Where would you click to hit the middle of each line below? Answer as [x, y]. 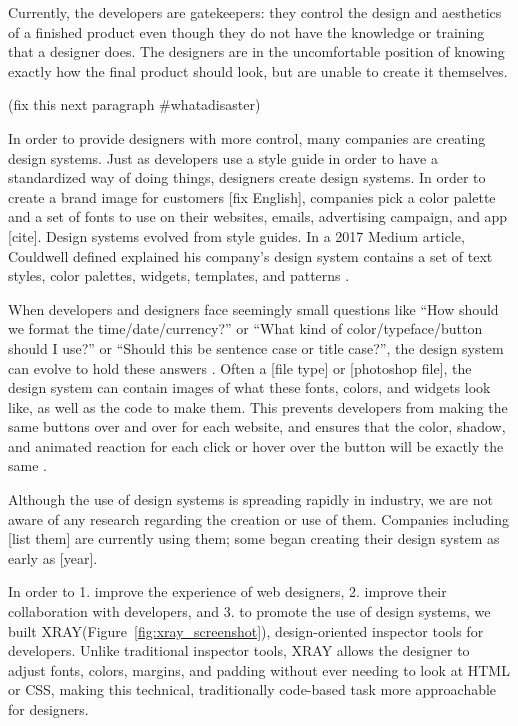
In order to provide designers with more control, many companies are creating [247, 137]
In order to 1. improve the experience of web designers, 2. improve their [227, 591]
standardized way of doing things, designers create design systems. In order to [247, 177]
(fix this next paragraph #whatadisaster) [134, 104]
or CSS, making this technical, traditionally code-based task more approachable [252, 689]
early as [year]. [53, 557]
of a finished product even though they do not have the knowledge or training [246, 31]
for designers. [48, 709]
